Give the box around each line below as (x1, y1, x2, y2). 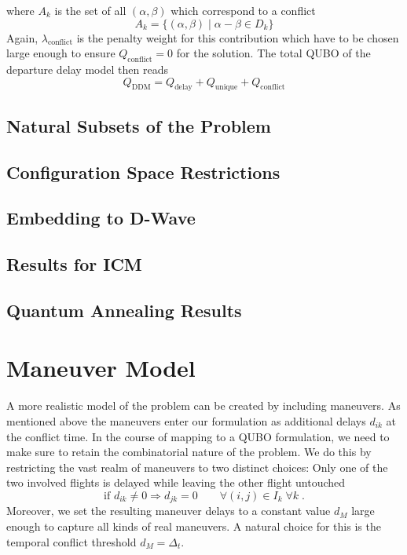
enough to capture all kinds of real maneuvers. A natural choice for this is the (6, 518, 381, 535)
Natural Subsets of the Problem (6, 113, 271, 137)
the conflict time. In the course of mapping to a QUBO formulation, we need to (6, 428, 390, 444)
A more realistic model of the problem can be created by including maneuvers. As (6, 397, 401, 414)
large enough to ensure (6, 45, 115, 61)
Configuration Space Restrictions (6, 159, 280, 184)
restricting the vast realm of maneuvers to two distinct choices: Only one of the (6, 458, 388, 475)
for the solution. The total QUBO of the (176, 45, 371, 61)
